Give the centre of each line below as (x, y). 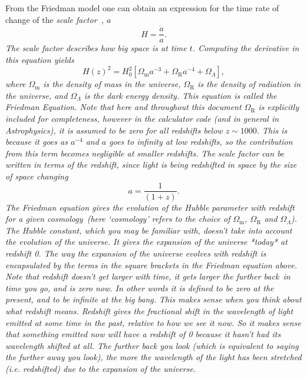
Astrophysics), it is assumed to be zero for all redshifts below (114, 130)
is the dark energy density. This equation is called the (180, 95)
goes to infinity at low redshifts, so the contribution (201, 142)
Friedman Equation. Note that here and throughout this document (123, 107)
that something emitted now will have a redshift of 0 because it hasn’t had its (143, 334)
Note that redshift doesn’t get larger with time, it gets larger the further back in (148, 276)
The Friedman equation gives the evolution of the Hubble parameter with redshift (150, 207)
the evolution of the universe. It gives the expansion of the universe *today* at (146, 242)
